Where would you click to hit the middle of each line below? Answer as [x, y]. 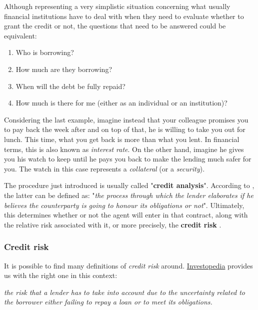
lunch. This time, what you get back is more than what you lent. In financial [122, 139]
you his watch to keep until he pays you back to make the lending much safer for [128, 159]
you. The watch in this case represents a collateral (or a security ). [104, 168]
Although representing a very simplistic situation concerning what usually [117, 6]
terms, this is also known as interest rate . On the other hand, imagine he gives [124, 149]
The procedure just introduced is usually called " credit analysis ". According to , [129, 185]
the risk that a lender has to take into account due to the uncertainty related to [124, 292]
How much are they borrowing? [64, 69]
